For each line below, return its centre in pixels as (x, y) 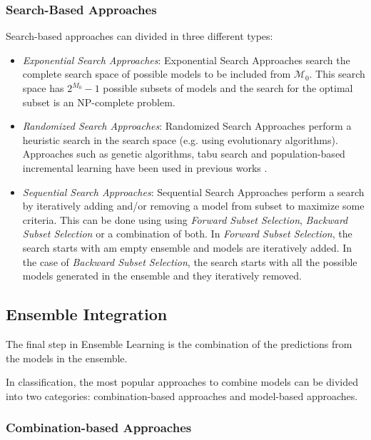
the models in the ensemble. (67, 358)
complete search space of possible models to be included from (157, 74)
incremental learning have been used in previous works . (145, 167)
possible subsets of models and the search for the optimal (228, 88)
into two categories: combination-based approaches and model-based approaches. (182, 395)
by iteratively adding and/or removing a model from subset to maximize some (193, 206)
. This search (337, 74)
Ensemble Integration (87, 314)
